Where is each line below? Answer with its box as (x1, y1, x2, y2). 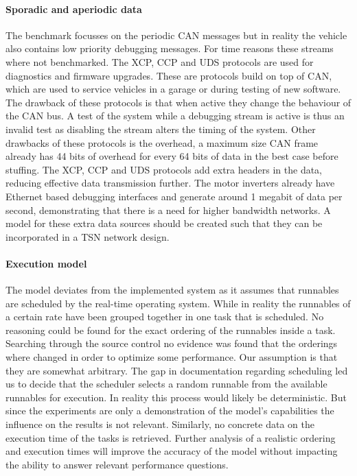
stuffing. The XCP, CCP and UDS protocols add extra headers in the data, (5, 162, 323, 176)
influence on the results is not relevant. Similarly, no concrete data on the (5, 417, 314, 431)
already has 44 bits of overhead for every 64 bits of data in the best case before (5, 149, 338, 163)
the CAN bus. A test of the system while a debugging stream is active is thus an (5, 108, 345, 123)
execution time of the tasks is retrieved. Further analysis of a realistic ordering (5, 430, 336, 444)
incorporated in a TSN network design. (5, 229, 170, 243)
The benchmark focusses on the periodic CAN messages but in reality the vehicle (5, 27, 347, 42)
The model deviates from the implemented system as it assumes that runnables (5, 283, 339, 297)
